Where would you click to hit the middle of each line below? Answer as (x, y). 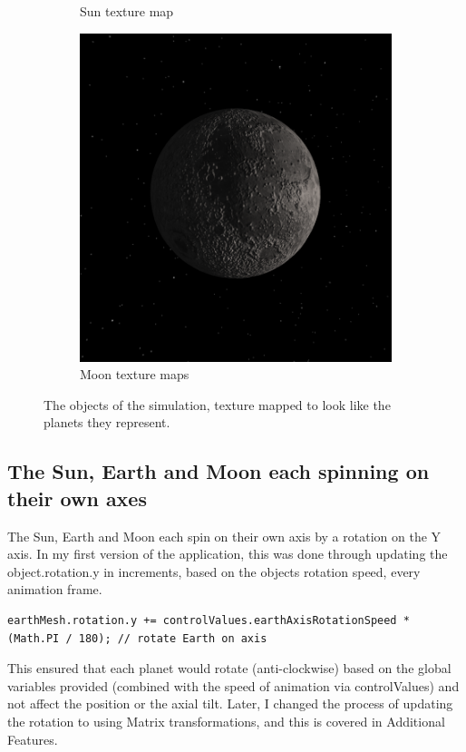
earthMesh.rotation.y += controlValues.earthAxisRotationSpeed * (209, 620)
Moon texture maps (135, 374)
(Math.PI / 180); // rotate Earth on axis (137, 638)
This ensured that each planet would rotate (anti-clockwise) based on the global (229, 668)
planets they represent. (107, 422)
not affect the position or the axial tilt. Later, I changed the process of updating (230, 703)
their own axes (77, 498)
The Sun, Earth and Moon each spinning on (218, 471)
